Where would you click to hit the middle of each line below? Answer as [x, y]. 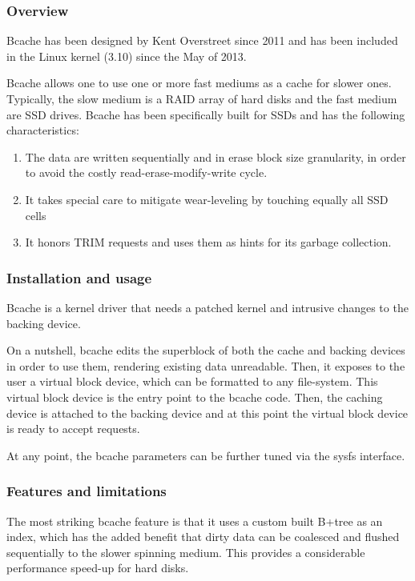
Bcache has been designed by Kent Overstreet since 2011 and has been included [202, 40]
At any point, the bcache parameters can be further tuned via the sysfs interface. [206, 455]
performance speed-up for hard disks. [98, 568]
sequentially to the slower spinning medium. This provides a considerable [186, 552]
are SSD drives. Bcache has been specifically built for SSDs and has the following [206, 114]
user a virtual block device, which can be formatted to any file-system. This [192, 381]
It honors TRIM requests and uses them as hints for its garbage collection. [208, 242]
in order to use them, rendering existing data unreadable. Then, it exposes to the [206, 365]
